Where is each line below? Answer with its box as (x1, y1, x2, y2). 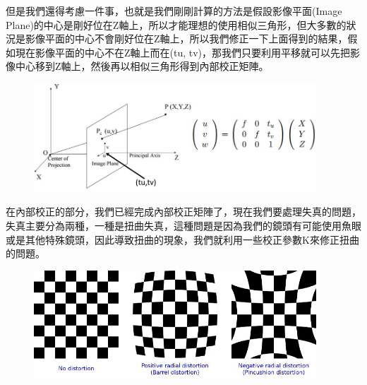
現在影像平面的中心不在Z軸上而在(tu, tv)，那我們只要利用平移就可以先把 (15, 45, 351, 59)
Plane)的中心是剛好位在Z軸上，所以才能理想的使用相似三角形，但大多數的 (6, 17, 347, 32)
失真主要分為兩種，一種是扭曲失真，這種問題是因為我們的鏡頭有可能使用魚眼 (6, 218, 361, 232)
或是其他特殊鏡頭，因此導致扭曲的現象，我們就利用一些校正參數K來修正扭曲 (6, 232, 359, 247)
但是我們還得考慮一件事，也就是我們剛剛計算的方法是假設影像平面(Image (6, 4, 342, 18)
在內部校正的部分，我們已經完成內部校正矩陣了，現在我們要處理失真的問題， (6, 204, 361, 219)
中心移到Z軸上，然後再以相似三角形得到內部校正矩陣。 (15, 59, 269, 73)
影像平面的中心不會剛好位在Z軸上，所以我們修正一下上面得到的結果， (25, 31, 348, 46)
